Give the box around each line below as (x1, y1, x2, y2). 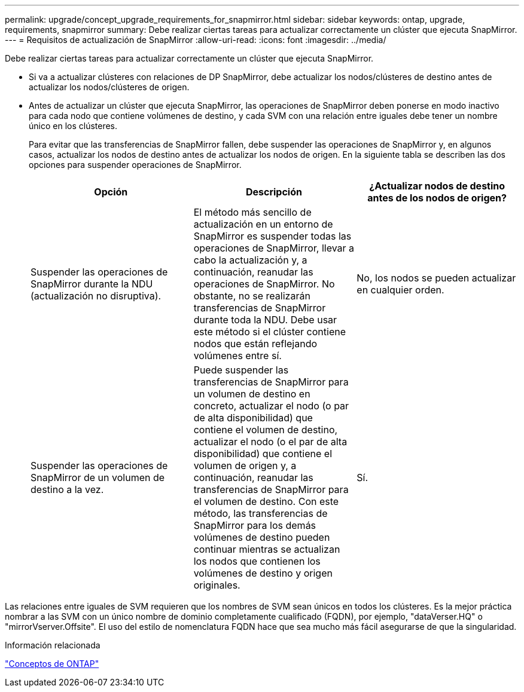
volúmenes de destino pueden (193, 531, 330, 543)
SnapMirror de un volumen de (31, 471, 165, 483)
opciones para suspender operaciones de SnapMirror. (29, 160, 242, 170)
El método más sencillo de (193, 206, 312, 218)
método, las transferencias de (193, 507, 328, 519)
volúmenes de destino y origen (193, 567, 333, 579)
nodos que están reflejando (193, 338, 318, 350)
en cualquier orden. (357, 284, 444, 296)
